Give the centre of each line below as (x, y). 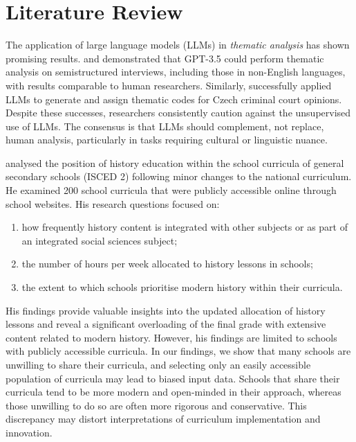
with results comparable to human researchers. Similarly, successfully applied (169, 85)
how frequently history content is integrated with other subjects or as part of (185, 227)
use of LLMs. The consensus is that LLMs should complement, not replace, (165, 126)
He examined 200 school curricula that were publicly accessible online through (171, 190)
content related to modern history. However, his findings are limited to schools (171, 337)
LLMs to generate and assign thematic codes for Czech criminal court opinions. (174, 99)
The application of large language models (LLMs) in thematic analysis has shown (178, 45)
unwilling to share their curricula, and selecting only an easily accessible (158, 364)
